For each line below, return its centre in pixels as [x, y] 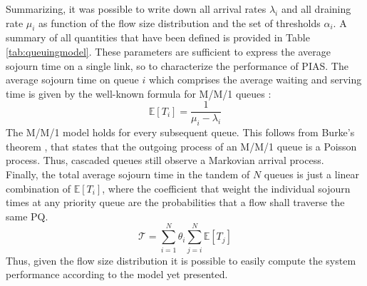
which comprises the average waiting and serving [255, 80]
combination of [38, 188]
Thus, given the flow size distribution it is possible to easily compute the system [181, 260]
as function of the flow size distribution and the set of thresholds [180, 22]
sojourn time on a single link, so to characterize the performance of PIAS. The [177, 65]
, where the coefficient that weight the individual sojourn [226, 188]
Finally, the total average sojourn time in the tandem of [128, 174]
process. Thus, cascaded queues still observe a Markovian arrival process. [165, 160]
